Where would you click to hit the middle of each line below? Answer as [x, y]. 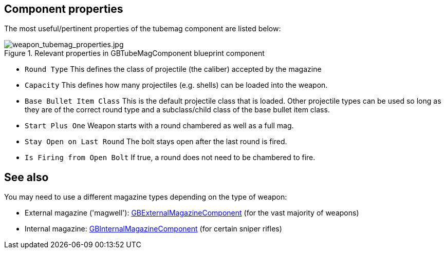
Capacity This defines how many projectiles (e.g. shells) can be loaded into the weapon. [176, 85]
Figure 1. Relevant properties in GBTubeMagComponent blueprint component [134, 53]
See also [26, 177]
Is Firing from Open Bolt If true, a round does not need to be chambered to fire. [170, 158]
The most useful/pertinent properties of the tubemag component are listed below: [143, 29]
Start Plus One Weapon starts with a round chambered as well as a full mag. [159, 126]
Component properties [64, 9]
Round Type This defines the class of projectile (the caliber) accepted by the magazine [173, 69]
